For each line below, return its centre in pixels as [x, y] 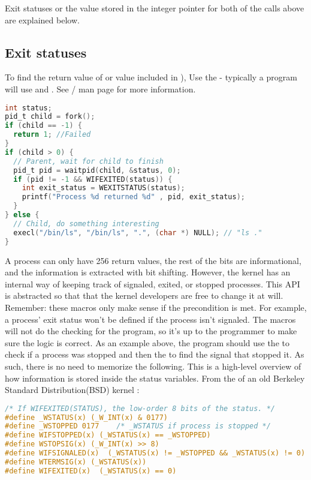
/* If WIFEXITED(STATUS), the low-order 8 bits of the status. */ [140, 408]
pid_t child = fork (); [50, 117]
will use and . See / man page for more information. [100, 88]
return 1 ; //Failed [52, 135]
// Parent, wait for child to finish [88, 161]
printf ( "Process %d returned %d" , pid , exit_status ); [133, 197]
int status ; [28, 108]
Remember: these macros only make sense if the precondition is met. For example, [156, 307]
